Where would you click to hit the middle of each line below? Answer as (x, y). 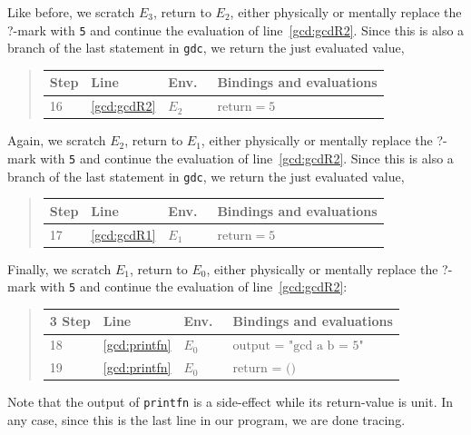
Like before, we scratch (71, 12)
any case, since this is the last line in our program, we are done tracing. (206, 419)
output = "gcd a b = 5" (298, 346)
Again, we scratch (57, 140)
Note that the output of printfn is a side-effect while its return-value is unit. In (231, 402)
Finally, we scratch (59, 268)
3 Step (70, 321)
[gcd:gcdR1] (123, 234)
